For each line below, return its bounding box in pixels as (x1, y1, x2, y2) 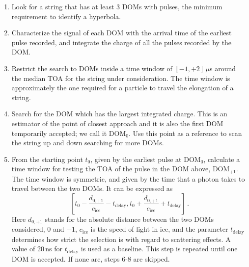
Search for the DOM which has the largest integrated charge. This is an (11, 108, 227, 119)
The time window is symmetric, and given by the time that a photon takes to (11, 173, 245, 184)
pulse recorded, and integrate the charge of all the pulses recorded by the (11, 37, 232, 47)
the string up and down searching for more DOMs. (11, 137, 164, 148)
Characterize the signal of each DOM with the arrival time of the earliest (11, 27, 232, 38)
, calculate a (203, 154, 240, 164)
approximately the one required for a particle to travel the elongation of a (11, 82, 234, 93)
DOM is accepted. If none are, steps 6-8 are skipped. (11, 253, 170, 264)
